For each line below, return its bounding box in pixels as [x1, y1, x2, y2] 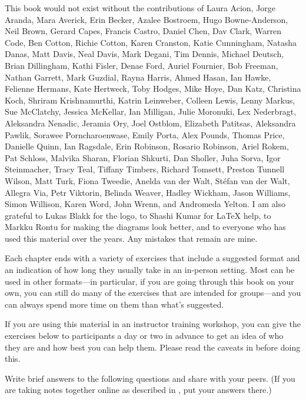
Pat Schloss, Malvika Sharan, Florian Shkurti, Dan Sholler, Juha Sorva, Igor [5, 151, 281, 164]
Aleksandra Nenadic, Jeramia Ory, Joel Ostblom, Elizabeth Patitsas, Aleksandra [5, 116, 296, 129]
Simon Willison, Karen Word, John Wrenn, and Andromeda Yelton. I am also [5, 198, 285, 210]
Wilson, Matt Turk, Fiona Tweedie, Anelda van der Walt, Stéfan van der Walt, [5, 174, 290, 186]
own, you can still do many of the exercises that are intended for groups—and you [5, 286, 301, 299]
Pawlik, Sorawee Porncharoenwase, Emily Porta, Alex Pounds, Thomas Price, [5, 128, 285, 141]
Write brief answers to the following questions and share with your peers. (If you [5, 372, 295, 384]
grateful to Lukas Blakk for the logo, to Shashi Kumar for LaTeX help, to [5, 209, 271, 221]
